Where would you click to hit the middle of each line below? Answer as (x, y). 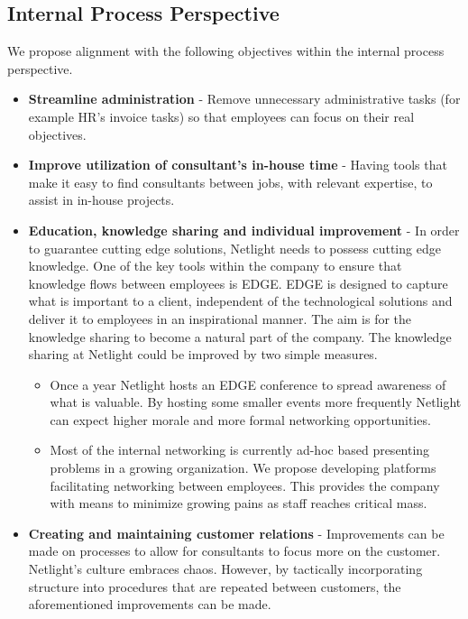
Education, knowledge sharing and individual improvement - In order (244, 230)
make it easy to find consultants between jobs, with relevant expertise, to (230, 182)
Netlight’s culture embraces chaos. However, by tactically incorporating (225, 569)
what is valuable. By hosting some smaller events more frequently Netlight (256, 402)
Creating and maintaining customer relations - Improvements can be (236, 533)
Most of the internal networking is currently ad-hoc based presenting (240, 450)
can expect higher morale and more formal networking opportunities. (240, 419)
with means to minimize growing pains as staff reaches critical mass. (239, 503)
